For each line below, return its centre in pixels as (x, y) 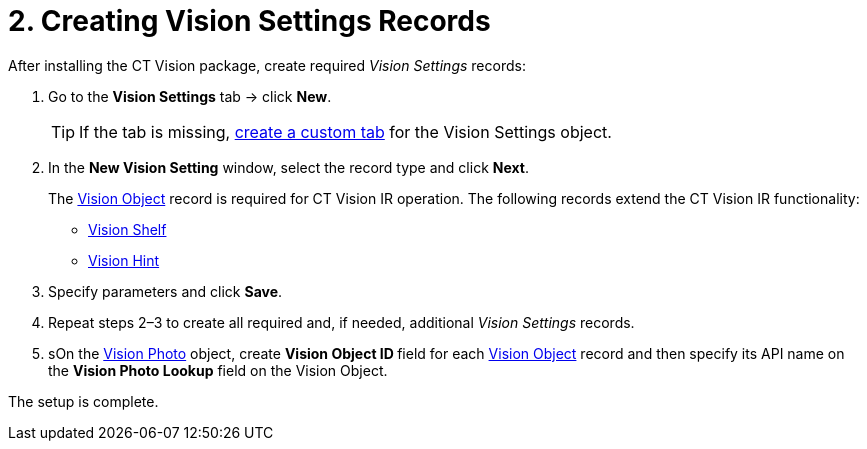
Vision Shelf (127, 229)
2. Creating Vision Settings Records (249, 21)
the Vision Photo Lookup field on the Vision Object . (218, 370)
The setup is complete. (83, 401)
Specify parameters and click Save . (165, 291)
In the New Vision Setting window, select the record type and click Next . (288, 167)
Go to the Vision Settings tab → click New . (190, 96)
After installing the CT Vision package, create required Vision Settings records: (267, 65)
